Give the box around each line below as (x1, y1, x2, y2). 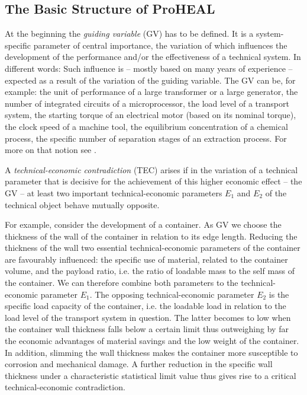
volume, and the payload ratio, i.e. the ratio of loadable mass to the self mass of (5, 265, 295, 277)
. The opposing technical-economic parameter (89, 288, 254, 300)
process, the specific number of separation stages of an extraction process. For (5, 132, 287, 144)
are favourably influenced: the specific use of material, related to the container (5, 253, 288, 265)
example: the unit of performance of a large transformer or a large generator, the (5, 85, 298, 98)
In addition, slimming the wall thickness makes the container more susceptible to (5, 346, 298, 358)
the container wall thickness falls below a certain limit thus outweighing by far (5, 323, 289, 335)
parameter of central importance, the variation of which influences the (33, 39, 287, 51)
